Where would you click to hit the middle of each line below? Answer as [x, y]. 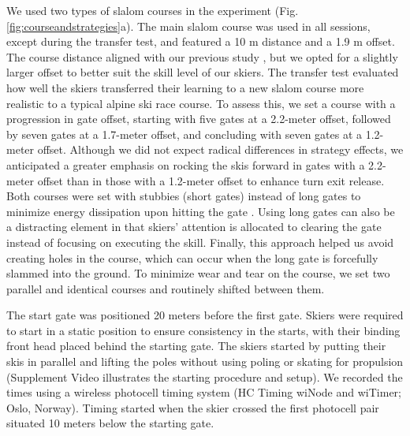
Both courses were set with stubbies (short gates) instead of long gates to [184, 196]
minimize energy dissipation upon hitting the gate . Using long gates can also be [201, 211]
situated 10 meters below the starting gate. [110, 423]
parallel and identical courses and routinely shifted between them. [166, 288]
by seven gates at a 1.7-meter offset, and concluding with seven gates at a [184, 134]
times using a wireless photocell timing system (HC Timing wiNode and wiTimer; [204, 392]
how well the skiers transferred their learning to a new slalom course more [185, 87]
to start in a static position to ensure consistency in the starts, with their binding [203, 330]
